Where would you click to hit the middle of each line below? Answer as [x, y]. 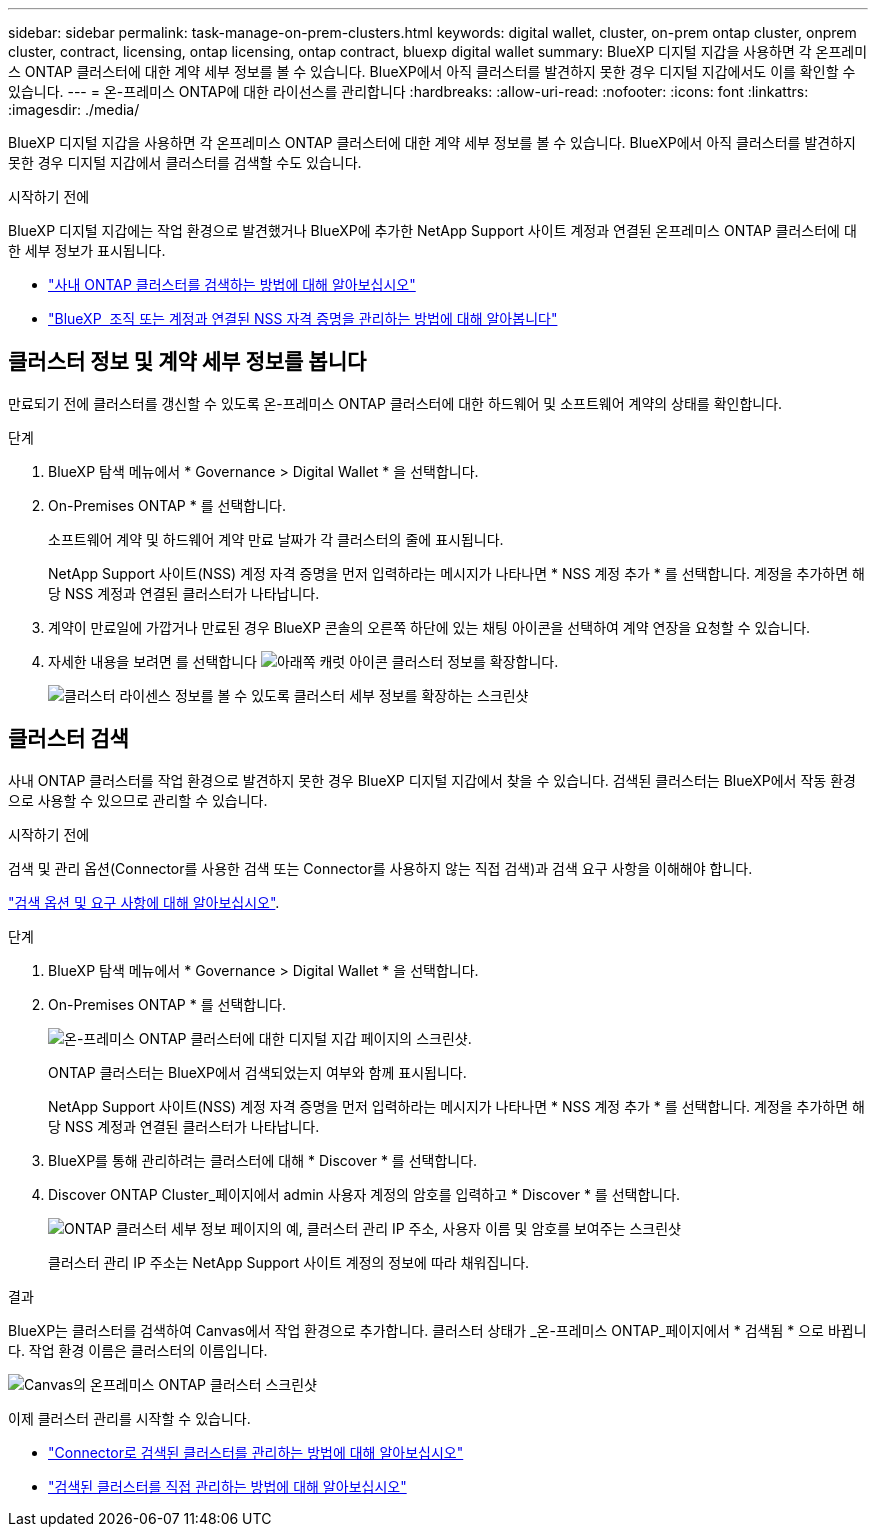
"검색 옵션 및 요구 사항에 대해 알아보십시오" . [144, 902]
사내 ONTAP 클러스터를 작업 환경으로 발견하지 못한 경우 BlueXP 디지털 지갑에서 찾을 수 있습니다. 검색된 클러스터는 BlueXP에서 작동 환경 [432, 780]
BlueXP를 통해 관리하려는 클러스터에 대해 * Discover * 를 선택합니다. [263, 1160]
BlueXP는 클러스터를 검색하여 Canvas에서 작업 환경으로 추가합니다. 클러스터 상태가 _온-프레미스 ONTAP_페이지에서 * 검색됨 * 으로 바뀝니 [437, 1330]
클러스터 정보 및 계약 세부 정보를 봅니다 [187, 362]
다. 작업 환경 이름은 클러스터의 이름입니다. [138, 1350]
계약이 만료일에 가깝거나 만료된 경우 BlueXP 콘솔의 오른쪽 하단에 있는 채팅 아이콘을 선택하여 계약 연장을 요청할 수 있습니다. [429, 627]
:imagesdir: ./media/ [74, 109]
